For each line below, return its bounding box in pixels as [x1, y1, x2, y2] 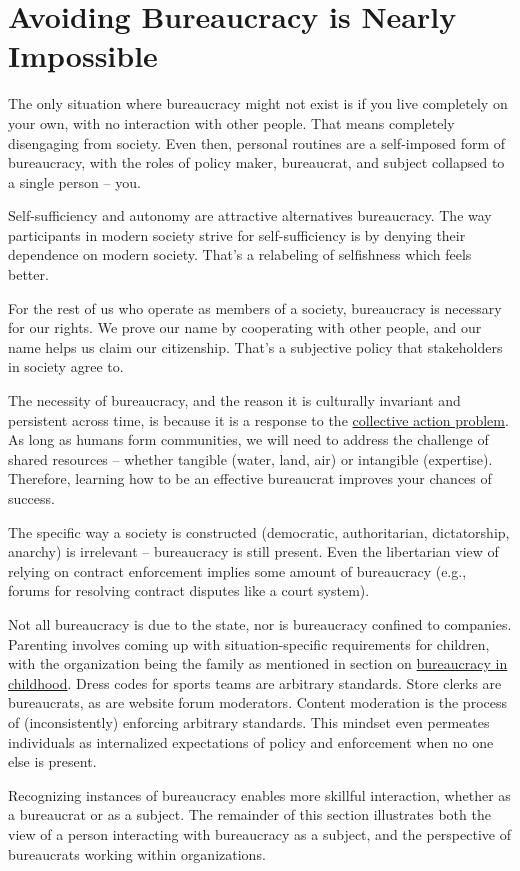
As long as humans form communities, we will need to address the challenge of [8, 429, 489, 450]
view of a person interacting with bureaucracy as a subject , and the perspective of [8, 823, 511, 844]
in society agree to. [8, 356, 124, 377]
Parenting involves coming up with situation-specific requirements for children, [8, 633, 490, 654]
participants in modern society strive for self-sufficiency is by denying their [8, 224, 466, 245]
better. [8, 264, 49, 285]
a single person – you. [8, 171, 141, 192]
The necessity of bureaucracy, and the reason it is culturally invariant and [8, 390, 461, 411]
